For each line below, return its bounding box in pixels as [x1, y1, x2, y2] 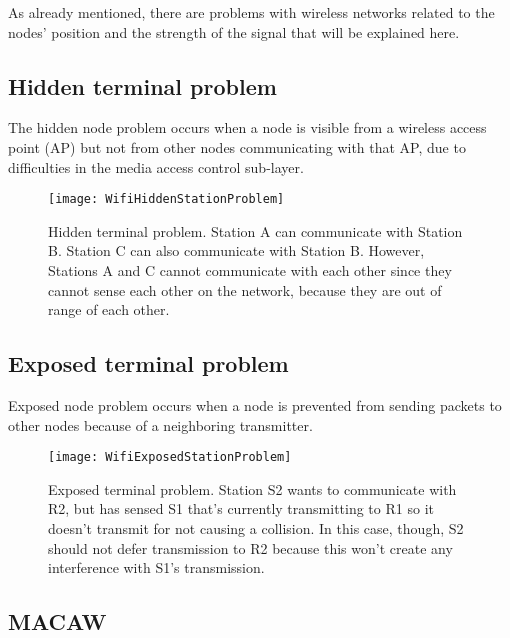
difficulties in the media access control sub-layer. [8, 156, 304, 177]
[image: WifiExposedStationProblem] [48, 450, 292, 465]
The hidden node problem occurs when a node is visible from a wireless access [8, 117, 487, 138]
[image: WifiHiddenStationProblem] [48, 192, 285, 207]
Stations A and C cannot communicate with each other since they [48, 260, 452, 281]
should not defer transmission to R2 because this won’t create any [48, 537, 453, 558]
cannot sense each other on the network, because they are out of [48, 279, 442, 300]
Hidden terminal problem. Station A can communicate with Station [48, 220, 463, 241]
